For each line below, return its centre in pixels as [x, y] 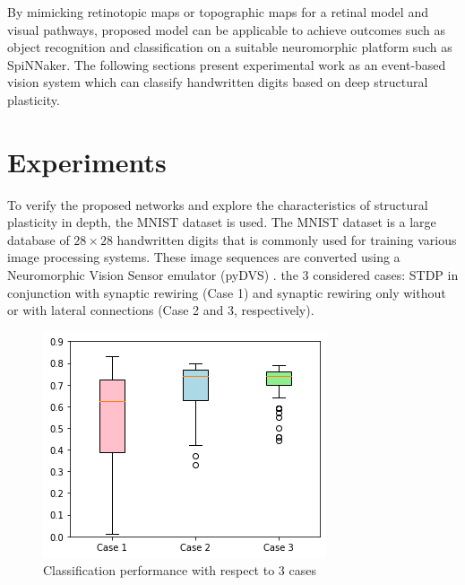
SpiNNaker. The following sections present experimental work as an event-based [227, 64]
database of [39, 239]
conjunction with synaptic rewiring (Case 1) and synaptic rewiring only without [227, 292]
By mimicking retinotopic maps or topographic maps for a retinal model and [218, 12]
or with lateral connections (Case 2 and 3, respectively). [161, 310]
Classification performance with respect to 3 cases [180, 570]
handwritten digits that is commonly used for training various [287, 239]
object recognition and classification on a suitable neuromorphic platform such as [230, 47]
